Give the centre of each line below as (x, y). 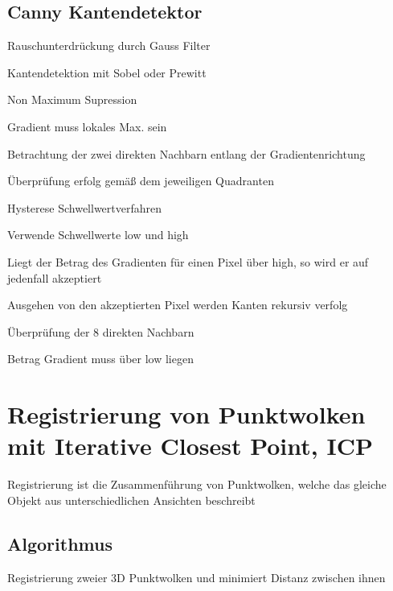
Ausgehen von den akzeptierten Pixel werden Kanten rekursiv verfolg (178, 305)
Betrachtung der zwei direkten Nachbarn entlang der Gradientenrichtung (186, 153)
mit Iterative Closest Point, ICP (190, 446)
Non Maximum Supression (72, 99)
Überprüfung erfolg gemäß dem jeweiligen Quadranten (141, 181)
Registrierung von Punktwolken (186, 414)
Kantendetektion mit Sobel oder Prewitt (107, 72)
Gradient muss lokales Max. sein (87, 126)
